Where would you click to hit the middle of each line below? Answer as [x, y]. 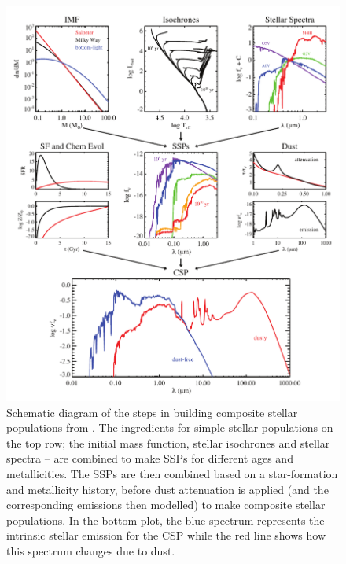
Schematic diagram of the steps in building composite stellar [152, 412]
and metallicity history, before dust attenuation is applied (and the [167, 489]
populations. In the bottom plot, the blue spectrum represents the [166, 520]
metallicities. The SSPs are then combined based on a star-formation [172, 473]
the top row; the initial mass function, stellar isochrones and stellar [168, 442]
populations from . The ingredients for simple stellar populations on [170, 428]
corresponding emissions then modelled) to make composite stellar [166, 505]
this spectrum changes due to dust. [91, 550]
